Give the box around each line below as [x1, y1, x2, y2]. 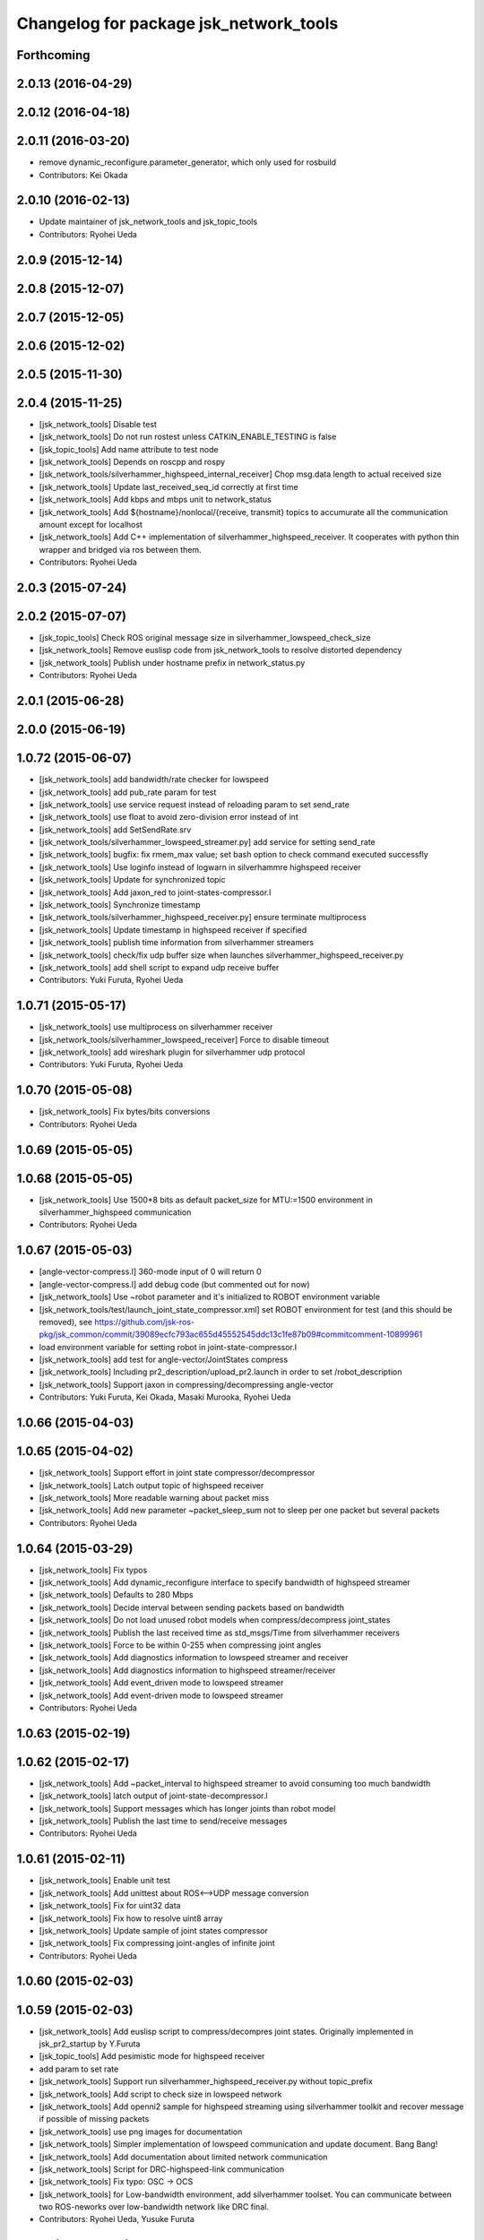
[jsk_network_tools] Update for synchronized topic [39, 874, 226, 885]
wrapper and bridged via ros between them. [39, 544, 202, 555]
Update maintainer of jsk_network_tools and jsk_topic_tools [39, 216, 258, 228]
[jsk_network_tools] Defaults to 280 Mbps [39, 1590, 194, 1600]
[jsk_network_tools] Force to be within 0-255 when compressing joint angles [39, 1640, 322, 1650]
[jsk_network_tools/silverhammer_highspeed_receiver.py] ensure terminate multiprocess [39, 912, 367, 923]
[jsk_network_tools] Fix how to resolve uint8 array [39, 1913, 223, 1924]
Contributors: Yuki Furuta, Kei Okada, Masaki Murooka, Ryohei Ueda [39, 1391, 291, 1402]
